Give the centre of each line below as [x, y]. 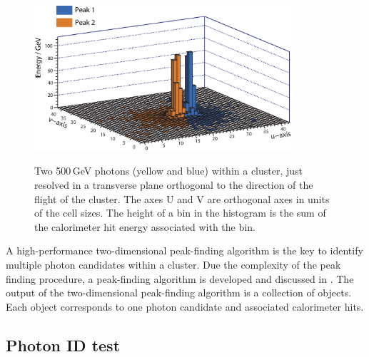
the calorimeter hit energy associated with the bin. [145, 226]
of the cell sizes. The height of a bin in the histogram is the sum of [180, 213]
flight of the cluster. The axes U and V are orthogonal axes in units [182, 198]
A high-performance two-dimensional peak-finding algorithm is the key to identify [184, 250]
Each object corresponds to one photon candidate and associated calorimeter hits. [185, 306]
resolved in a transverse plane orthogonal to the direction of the [174, 184]
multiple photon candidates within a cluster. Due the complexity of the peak [173, 264]
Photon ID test [63, 345]
